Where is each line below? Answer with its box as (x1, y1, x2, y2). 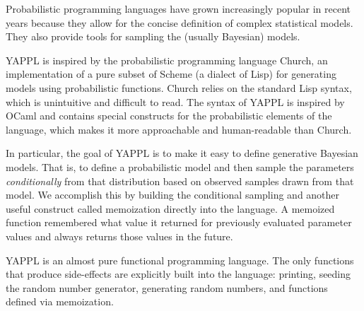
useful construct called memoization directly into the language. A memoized (6, 201, 335, 216)
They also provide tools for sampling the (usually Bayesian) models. (6, 29, 300, 44)
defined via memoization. (6, 294, 114, 309)
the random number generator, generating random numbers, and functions (6, 280, 328, 295)
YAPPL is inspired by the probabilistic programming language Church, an (6, 52, 328, 67)
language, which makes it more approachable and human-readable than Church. (6, 122, 352, 136)
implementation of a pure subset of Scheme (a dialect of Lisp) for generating (6, 66, 336, 81)
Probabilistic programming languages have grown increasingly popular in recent (6, 1, 351, 16)
